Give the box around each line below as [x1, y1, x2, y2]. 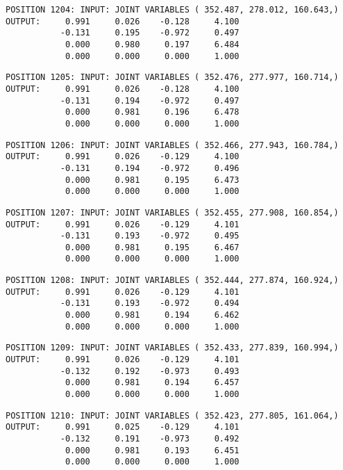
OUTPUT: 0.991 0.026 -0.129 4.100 [6, 152, 240, 162]
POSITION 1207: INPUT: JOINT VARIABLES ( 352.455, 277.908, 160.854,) [6, 207, 339, 218]
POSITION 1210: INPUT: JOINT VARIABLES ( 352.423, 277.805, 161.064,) [6, 410, 339, 421]
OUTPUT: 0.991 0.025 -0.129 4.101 [6, 422, 240, 432]
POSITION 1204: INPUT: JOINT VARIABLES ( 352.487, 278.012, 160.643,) [6, 5, 339, 15]
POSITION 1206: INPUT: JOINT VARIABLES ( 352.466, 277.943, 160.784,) [6, 140, 339, 150]
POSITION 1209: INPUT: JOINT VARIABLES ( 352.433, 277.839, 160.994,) [6, 343, 339, 353]
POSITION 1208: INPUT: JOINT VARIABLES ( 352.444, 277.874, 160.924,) [6, 275, 339, 286]
